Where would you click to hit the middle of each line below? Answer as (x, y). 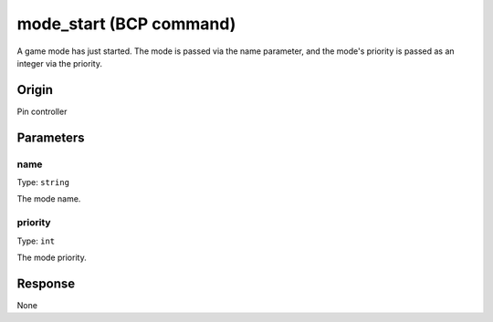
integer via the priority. (59, 63)
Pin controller (42, 111)
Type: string (43, 182)
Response (46, 283)
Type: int (36, 241)
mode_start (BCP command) (126, 24)
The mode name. (49, 199)
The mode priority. (52, 257)
